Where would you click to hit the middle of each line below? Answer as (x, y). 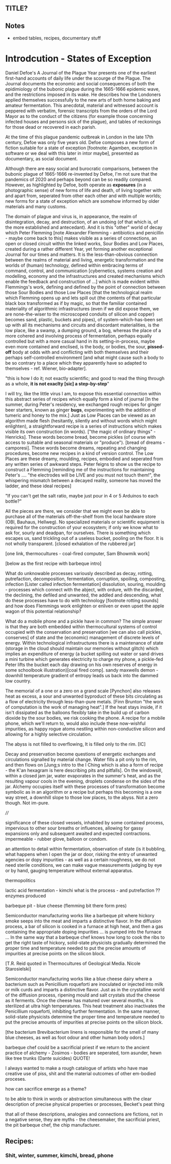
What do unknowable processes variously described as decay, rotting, (79, 574)
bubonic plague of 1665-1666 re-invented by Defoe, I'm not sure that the (81, 174)
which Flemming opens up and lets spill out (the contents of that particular (83, 298)
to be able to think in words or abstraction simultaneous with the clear (78, 1099)
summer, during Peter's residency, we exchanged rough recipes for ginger (83, 405)
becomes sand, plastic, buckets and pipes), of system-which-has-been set (84, 320)
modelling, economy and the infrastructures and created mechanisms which (85, 276)
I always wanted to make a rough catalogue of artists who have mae (77, 1068)
